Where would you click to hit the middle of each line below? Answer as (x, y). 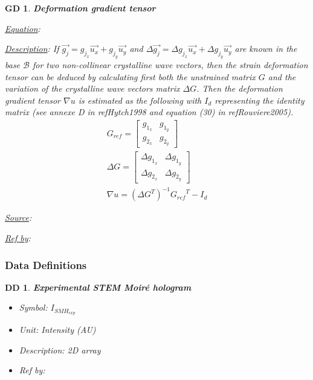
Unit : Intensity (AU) (57, 330)
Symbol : (33, 307)
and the (282, 76)
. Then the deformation (240, 88)
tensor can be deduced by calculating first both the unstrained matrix (130, 76)
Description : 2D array (60, 350)
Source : (18, 217)
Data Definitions (46, 264)
